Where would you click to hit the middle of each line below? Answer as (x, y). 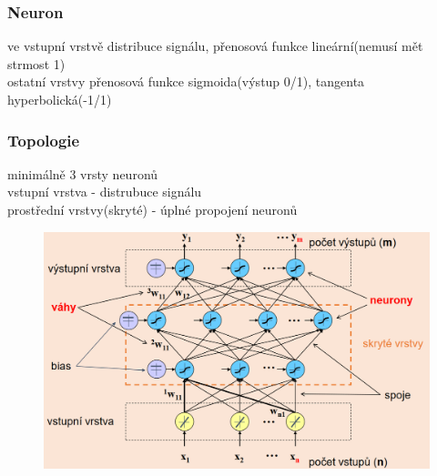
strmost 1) (36, 63)
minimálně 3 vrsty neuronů (83, 173)
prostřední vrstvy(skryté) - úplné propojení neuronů (152, 209)
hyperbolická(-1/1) (60, 99)
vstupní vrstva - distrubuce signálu (105, 192)
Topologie (44, 140)
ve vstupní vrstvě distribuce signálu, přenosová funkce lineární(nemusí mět (215, 46)
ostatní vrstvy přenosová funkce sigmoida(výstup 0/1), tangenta (186, 81)
